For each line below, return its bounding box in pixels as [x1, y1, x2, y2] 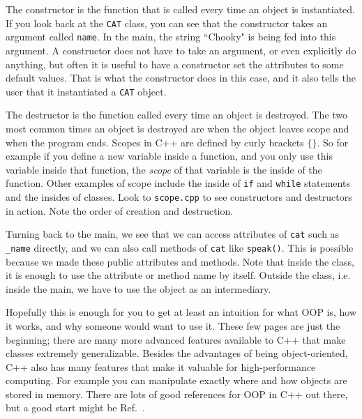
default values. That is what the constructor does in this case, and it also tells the [6, 70, 356, 85]
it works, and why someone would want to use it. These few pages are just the [6, 318, 340, 333]
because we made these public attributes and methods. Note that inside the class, [6, 254, 354, 268]
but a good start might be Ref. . [6, 400, 145, 415]
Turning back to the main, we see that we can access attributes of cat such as [6, 227, 340, 241]
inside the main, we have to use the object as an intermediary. [6, 281, 271, 296]
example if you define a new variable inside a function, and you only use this [6, 148, 333, 163]
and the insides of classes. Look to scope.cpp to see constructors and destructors [6, 189, 352, 204]
